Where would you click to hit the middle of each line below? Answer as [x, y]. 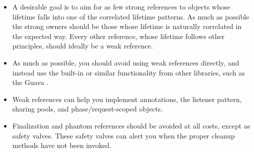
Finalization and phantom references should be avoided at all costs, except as [131, 125]
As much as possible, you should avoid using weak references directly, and [126, 62]
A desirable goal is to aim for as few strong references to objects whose [121, 6]
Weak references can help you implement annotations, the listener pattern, [127, 99]
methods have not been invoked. [62, 145]
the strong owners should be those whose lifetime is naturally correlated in [127, 26]
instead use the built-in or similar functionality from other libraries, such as [129, 72]
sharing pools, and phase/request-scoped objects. [88, 109]
